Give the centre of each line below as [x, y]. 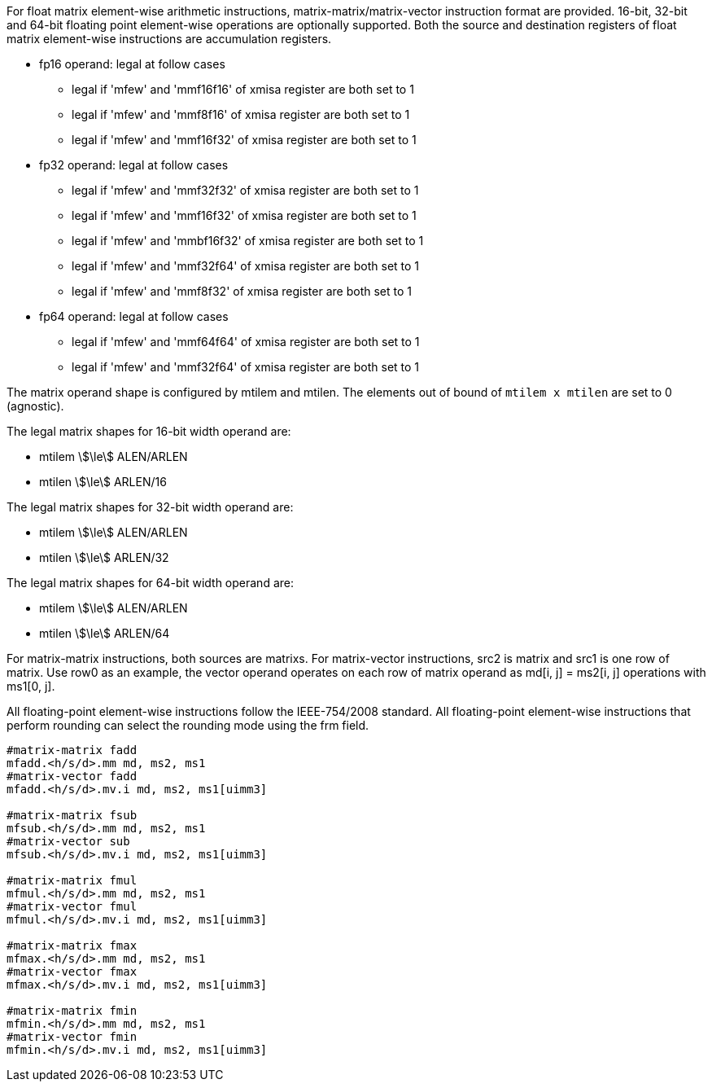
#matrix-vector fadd [72, 776]
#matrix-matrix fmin [72, 1011]
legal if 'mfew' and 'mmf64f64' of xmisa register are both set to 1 [246, 342]
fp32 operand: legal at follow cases [134, 165]
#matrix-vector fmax [72, 972]
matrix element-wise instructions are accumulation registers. [169, 39]
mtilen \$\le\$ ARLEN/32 [104, 557]
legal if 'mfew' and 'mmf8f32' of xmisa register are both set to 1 [242, 291]
